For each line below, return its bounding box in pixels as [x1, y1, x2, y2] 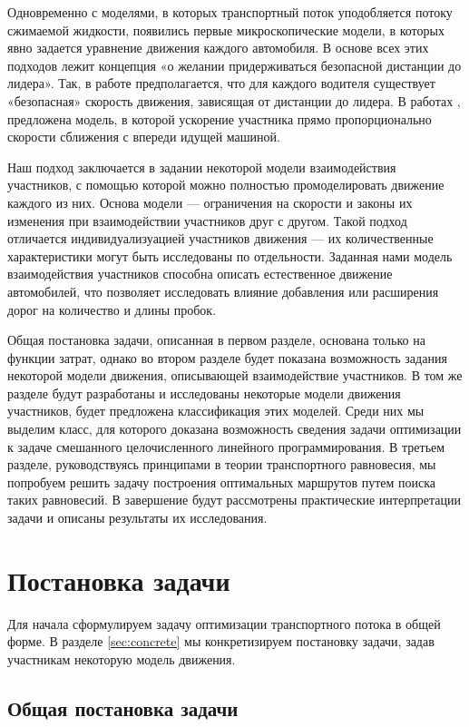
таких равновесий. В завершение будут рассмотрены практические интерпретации [7, 490, 461, 509]
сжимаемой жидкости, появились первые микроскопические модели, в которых [7, 20, 445, 39]
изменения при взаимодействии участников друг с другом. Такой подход [7, 211, 407, 230]
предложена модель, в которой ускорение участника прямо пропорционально [7, 109, 432, 128]
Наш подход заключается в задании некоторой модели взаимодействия [7, 157, 396, 176]
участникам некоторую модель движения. [7, 649, 236, 668]
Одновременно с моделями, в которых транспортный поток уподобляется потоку [7, 3, 453, 21]
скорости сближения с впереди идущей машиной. [7, 127, 280, 146]
